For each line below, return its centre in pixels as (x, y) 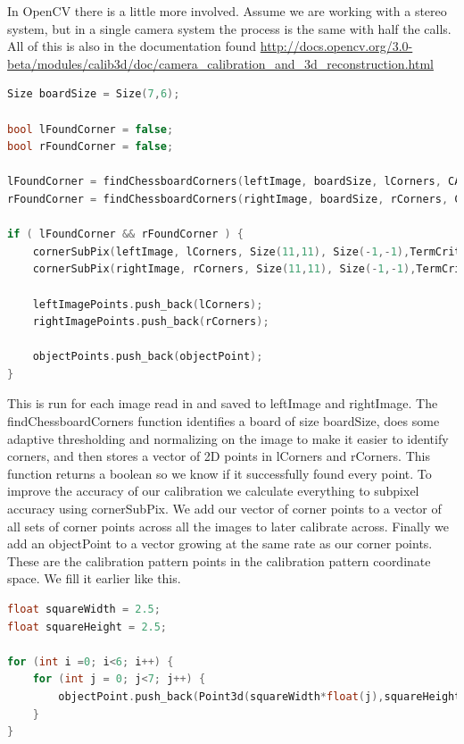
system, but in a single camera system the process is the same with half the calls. (229, 28)
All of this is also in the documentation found (132, 46)
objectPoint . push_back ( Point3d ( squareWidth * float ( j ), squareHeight (260, 696)
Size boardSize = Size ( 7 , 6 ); (94, 94)
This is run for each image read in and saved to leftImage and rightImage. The (223, 403)
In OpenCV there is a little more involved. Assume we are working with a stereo (227, 11)
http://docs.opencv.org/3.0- (336, 46)
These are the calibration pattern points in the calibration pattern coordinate (219, 560)
